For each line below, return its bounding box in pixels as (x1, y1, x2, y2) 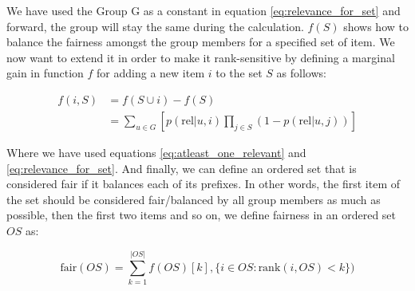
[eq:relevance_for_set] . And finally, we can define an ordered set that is (6, 159, 357, 176)
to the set (215, 65, 263, 81)
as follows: (276, 65, 326, 81)
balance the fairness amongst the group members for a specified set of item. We (6, 33, 395, 50)
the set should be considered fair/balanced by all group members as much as (6, 191, 381, 207)
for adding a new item (97, 65, 205, 81)
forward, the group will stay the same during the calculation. (6, 18, 304, 34)
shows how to (343, 18, 409, 34)
